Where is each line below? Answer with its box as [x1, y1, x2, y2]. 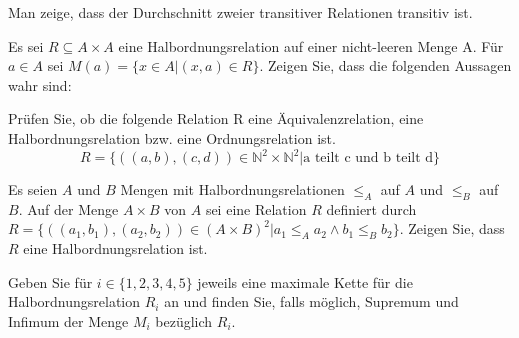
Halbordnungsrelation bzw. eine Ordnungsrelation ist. [8, 127, 336, 148]
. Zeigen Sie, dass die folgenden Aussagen [259, 55, 512, 76]
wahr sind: [8, 74, 72, 95]
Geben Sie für [8, 271, 93, 292]
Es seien [8, 179, 58, 200]
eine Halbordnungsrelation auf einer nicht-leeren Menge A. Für [118, 35, 504, 56]
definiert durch [326, 198, 417, 219]
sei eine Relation [205, 198, 307, 219]
